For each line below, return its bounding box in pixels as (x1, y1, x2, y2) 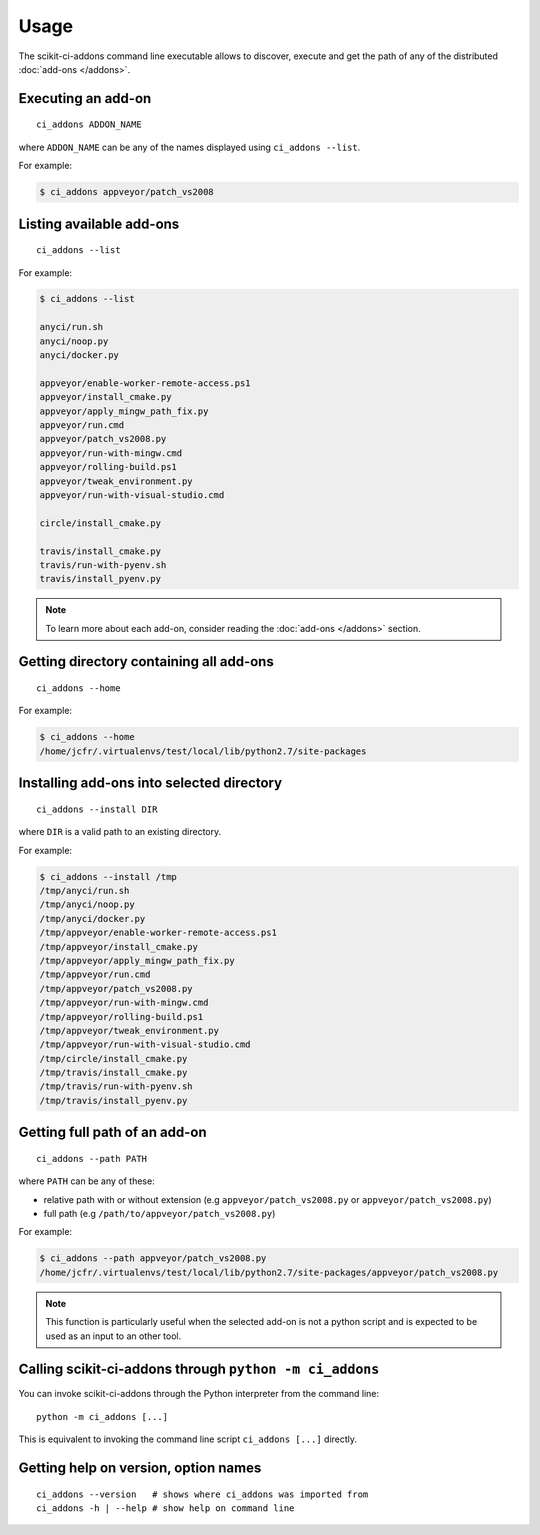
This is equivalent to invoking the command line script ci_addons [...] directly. (18, 1433, 358, 1445)
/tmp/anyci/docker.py (39, 913, 146, 924)
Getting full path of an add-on (18, 1124, 207, 1141)
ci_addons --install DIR (36, 803, 158, 815)
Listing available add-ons (18, 215, 180, 232)
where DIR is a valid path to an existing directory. (18, 826, 222, 838)
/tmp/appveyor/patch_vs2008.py (39, 983, 194, 994)
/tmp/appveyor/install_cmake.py (39, 941, 199, 952)
